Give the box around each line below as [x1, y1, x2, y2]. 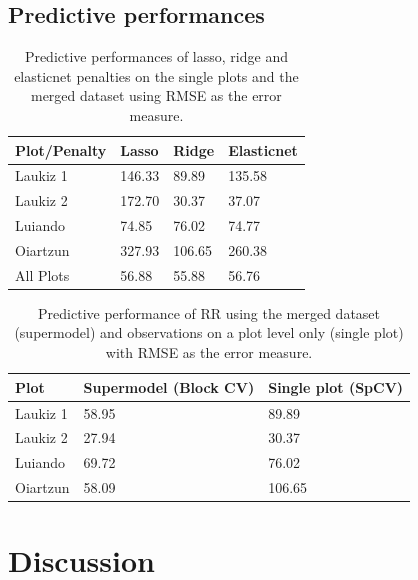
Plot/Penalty [15, 139, 107, 160]
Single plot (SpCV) [268, 376, 404, 397]
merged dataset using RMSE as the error [30, 85, 282, 106]
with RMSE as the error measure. [105, 342, 313, 363]
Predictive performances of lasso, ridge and [24, 46, 288, 67]
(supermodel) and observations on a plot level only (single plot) [14, 322, 404, 343]
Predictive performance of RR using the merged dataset [38, 302, 381, 323]
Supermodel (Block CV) [83, 376, 255, 397]
